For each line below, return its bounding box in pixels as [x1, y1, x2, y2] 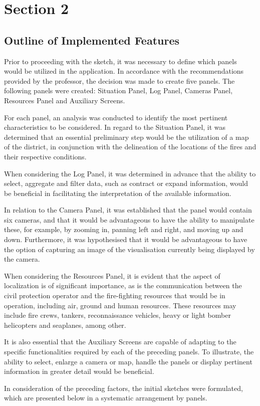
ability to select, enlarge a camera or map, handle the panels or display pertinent [4, 356, 252, 366]
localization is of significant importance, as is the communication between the [4, 280, 242, 291]
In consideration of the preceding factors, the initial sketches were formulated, [4, 382, 243, 393]
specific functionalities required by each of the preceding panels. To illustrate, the [4, 346, 254, 357]
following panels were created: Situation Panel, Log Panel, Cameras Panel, [4, 85, 233, 96]
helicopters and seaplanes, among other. [4, 319, 126, 330]
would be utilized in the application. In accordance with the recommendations [4, 66, 244, 76]
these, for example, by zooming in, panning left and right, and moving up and [4, 224, 243, 235]
